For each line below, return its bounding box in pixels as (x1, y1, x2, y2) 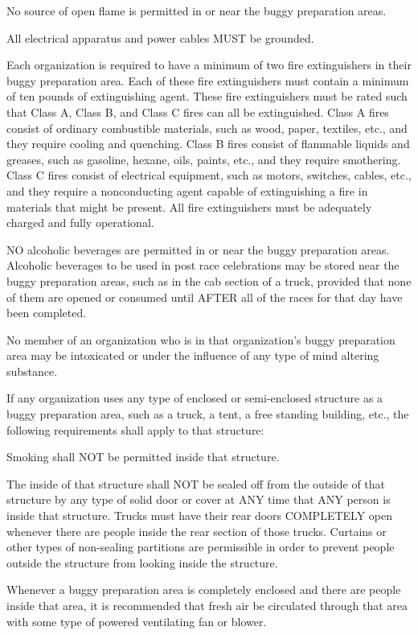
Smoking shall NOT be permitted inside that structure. (6, 448, 280, 465)
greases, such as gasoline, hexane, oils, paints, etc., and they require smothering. (6, 151, 401, 167)
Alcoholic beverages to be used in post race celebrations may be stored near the (6, 257, 400, 274)
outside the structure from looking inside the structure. (6, 554, 278, 571)
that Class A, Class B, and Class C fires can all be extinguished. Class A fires (6, 103, 389, 120)
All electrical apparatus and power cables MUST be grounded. (6, 29, 314, 46)
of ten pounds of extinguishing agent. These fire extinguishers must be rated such (6, 88, 408, 105)
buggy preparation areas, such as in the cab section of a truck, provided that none (6, 272, 412, 289)
